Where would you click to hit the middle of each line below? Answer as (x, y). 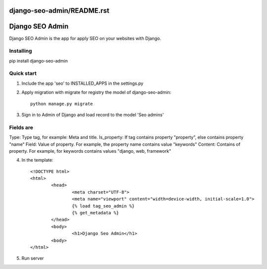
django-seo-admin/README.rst (59, 11)
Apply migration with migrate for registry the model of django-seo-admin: (96, 92)
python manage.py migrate (62, 104)
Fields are (21, 127)
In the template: (38, 160)
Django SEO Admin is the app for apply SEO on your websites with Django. (85, 38)
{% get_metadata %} (95, 213)
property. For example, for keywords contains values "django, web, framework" (90, 151)
